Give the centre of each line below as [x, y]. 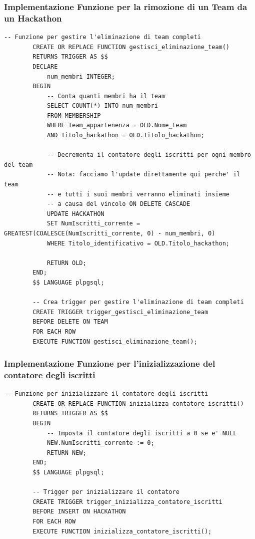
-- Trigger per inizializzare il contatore [106, 492]
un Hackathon [33, 18]
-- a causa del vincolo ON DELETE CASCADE [118, 204]
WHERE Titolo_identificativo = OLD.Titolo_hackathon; [138, 243]
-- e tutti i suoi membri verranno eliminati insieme [138, 194]
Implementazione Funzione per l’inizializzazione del [110, 363]
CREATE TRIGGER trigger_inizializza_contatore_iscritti [127, 502]
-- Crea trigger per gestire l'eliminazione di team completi [138, 302]
